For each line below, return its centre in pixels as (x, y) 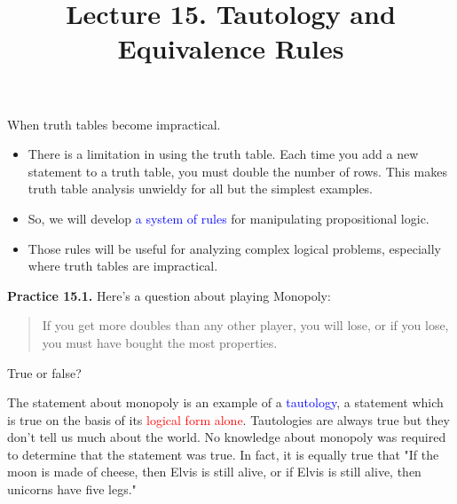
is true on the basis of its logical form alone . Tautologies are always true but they (228, 419)
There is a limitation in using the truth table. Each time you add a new (223, 154)
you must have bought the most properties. (160, 342)
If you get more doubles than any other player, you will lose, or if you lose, (245, 325)
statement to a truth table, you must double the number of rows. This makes (237, 171)
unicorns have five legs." (72, 489)
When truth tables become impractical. (114, 124)
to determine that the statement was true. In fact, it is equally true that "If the (223, 454)
